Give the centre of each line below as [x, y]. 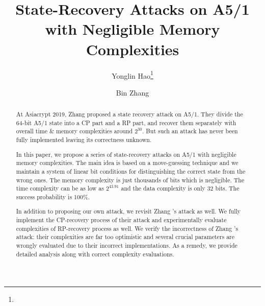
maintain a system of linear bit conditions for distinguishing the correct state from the [131, 171]
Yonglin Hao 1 [132, 75]
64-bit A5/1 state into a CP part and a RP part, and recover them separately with [126, 122]
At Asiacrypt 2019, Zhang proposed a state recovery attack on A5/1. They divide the [129, 114]
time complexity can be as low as [60, 188]
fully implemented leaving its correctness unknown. [84, 140]
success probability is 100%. [53, 196]
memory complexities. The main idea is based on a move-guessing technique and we [127, 163]
